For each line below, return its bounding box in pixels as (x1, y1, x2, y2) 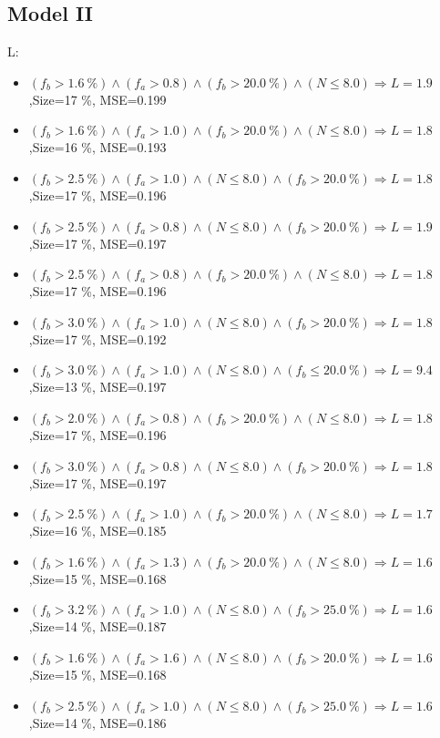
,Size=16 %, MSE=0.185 (28, 521, 167, 540)
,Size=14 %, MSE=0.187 (28, 617, 167, 636)
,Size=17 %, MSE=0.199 (28, 89, 167, 108)
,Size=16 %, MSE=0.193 (28, 138, 167, 157)
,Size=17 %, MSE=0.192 (28, 329, 167, 348)
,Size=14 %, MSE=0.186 (28, 712, 167, 732)
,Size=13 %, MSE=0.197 (28, 377, 167, 396)
